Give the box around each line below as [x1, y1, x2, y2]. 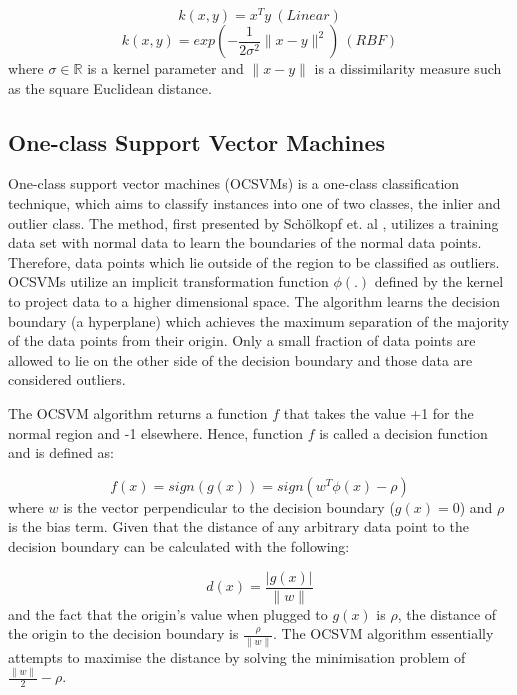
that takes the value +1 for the [283, 403, 474, 423]
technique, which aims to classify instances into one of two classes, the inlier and [8, 193, 501, 214]
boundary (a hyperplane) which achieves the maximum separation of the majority [8, 310, 510, 331]
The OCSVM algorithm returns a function [8, 403, 268, 423]
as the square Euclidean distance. [8, 77, 212, 98]
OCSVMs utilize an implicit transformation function [8, 271, 329, 292]
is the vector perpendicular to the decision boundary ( [63, 496, 395, 517]
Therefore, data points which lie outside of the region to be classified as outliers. [8, 251, 500, 272]
